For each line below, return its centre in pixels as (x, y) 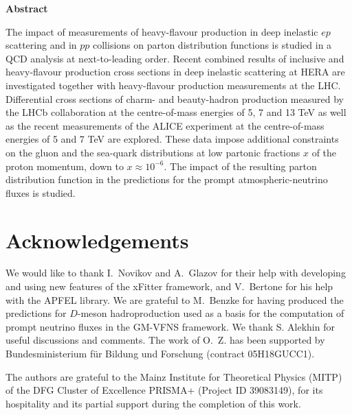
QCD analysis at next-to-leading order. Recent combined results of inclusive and (175, 58)
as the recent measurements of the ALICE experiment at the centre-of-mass (165, 125)
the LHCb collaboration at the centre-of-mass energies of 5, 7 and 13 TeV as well (176, 112)
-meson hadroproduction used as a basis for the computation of (211, 313)
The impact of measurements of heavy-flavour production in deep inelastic (162, 31)
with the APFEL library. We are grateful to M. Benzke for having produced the (175, 299)
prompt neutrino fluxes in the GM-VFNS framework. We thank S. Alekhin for (170, 326)
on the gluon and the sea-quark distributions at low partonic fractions (153, 152)
